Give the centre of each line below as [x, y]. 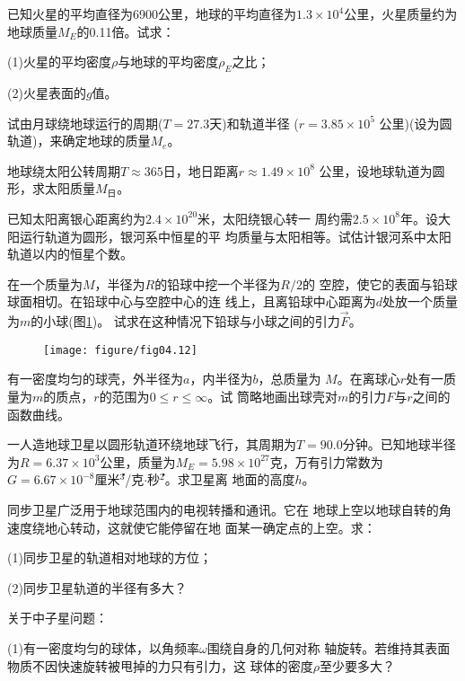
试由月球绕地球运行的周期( [85, 123]
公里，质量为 [138, 461]
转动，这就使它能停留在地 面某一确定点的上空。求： [223, 527]
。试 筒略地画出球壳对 [272, 396]
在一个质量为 [45, 283]
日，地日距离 [201, 170]
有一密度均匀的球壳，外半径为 [95, 379]
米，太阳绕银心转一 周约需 [275, 218]
